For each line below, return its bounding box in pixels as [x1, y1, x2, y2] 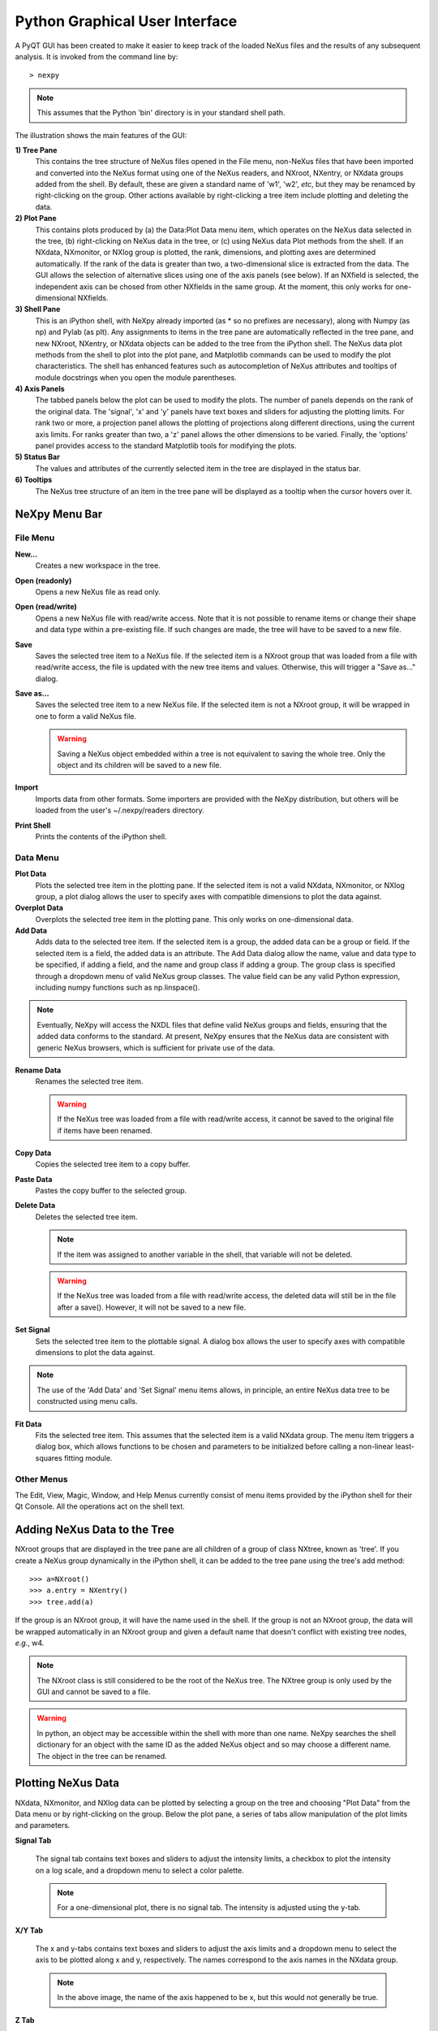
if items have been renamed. [57, 1125, 153, 1135]
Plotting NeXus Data [15, 1776, 119, 1791]
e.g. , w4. [15, 1638, 45, 1648]
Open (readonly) [15, 575, 72, 585]
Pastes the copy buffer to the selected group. [35, 1186, 187, 1196]
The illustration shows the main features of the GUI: [15, 130, 187, 140]
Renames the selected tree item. [35, 1076, 144, 1086]
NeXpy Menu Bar [15, 508, 103, 522]
